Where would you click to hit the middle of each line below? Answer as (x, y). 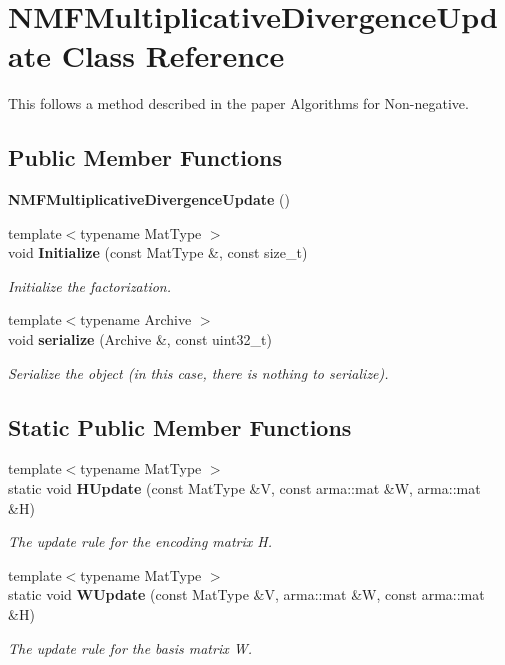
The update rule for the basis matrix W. (130, 647)
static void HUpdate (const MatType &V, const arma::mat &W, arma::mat (244, 488)
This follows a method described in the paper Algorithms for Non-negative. (238, 103)
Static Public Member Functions (180, 426)
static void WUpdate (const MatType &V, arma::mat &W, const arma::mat (246, 594)
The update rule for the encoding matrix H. (140, 541)
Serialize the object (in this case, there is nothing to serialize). (198, 372)
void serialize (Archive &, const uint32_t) (140, 339)
